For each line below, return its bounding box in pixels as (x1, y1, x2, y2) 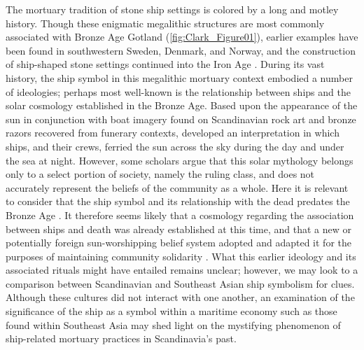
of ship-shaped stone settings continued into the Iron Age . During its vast (6, 57, 325, 71)
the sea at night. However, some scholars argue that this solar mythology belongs (6, 153, 353, 167)
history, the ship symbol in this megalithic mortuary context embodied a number (6, 70, 353, 85)
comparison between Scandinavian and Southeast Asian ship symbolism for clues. (6, 276, 355, 290)
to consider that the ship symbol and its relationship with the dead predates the (6, 194, 350, 209)
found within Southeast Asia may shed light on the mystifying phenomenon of (6, 317, 341, 332)
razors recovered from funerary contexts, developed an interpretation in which (6, 125, 339, 140)
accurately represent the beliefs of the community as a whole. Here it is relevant (6, 180, 349, 195)
